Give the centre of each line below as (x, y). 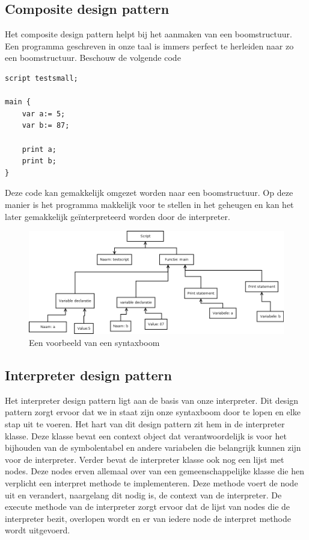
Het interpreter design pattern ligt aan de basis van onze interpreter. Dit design (152, 400)
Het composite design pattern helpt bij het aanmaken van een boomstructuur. (148, 34)
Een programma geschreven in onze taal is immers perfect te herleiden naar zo (149, 46)
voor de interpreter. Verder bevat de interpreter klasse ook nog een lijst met (145, 459)
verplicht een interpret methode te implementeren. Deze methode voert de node (151, 483)
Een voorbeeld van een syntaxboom (94, 343)
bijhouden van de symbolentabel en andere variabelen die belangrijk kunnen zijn (153, 447)
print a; (39, 149)
